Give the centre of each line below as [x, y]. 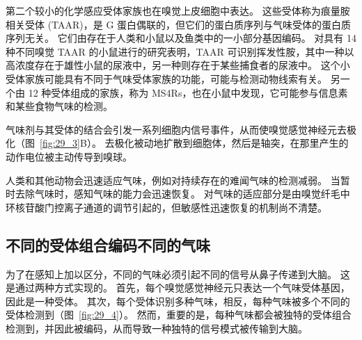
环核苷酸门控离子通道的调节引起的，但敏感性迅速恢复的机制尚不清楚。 [166, 207]
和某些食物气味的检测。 [59, 106]
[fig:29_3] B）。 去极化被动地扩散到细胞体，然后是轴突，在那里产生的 [194, 143]
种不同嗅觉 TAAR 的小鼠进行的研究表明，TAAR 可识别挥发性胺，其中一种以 [180, 51]
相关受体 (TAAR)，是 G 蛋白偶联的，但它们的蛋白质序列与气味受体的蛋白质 [179, 24]
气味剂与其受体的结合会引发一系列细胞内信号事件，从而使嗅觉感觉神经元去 [176, 129]
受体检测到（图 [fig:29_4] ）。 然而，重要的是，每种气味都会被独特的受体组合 [179, 315]
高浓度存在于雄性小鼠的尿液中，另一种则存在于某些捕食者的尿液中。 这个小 [178, 65]
